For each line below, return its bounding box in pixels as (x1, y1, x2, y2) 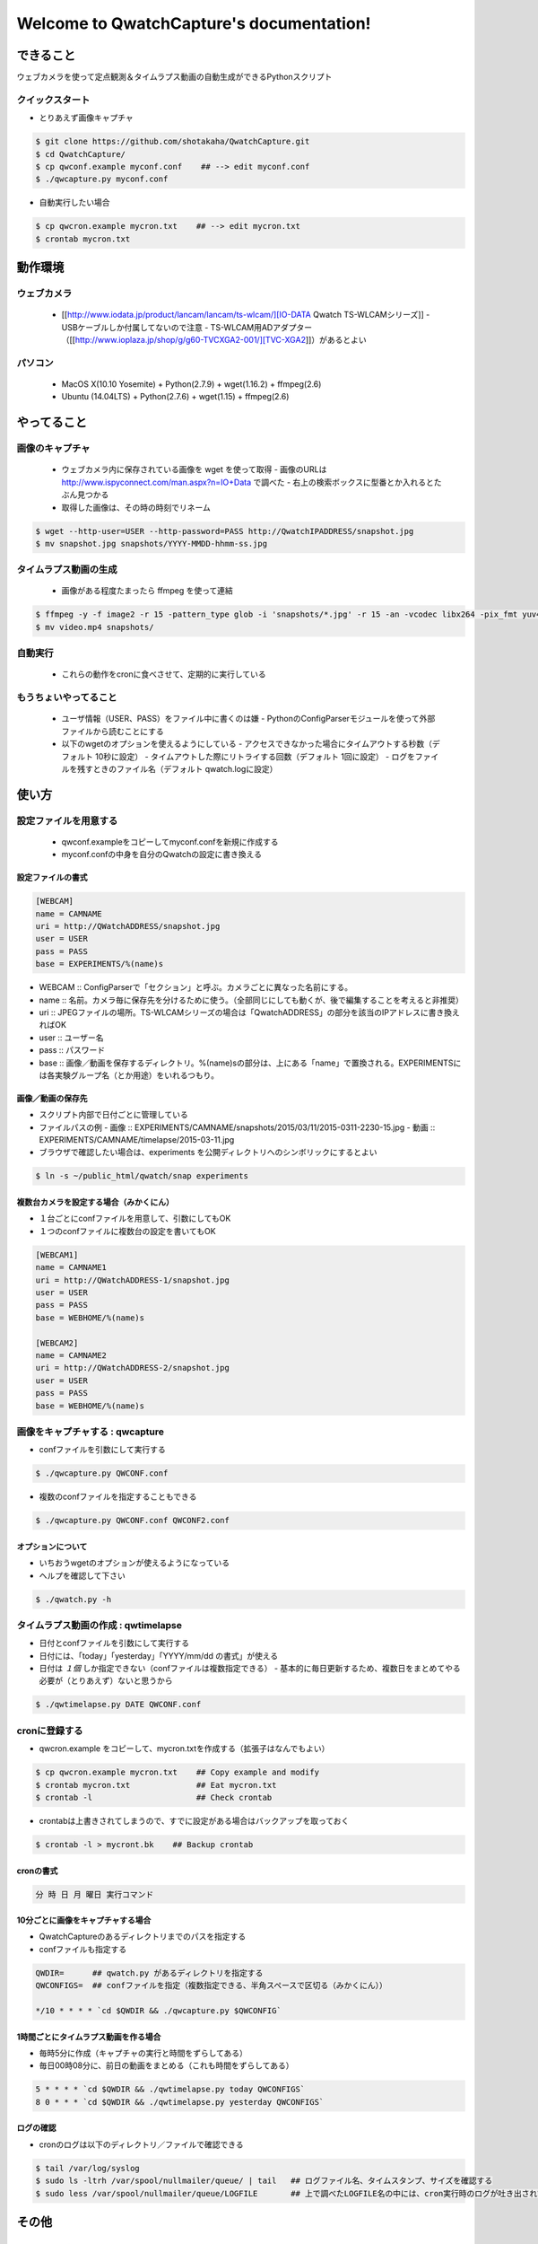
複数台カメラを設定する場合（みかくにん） (16, 1197, 174, 1207)
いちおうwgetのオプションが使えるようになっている (39, 1557, 230, 1568)
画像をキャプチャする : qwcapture (16, 1425, 165, 1438)
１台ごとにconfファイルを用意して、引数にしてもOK (39, 1213, 231, 1224)
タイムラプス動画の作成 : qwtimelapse (16, 1618, 183, 1631)
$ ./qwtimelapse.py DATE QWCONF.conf (35, 1699, 202, 1710)
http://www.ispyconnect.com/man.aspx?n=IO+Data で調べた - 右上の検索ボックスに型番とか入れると (61, 477, 434, 487)
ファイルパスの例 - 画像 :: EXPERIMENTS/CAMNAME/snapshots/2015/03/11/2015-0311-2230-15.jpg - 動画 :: (39, 1122, 436, 1133)
